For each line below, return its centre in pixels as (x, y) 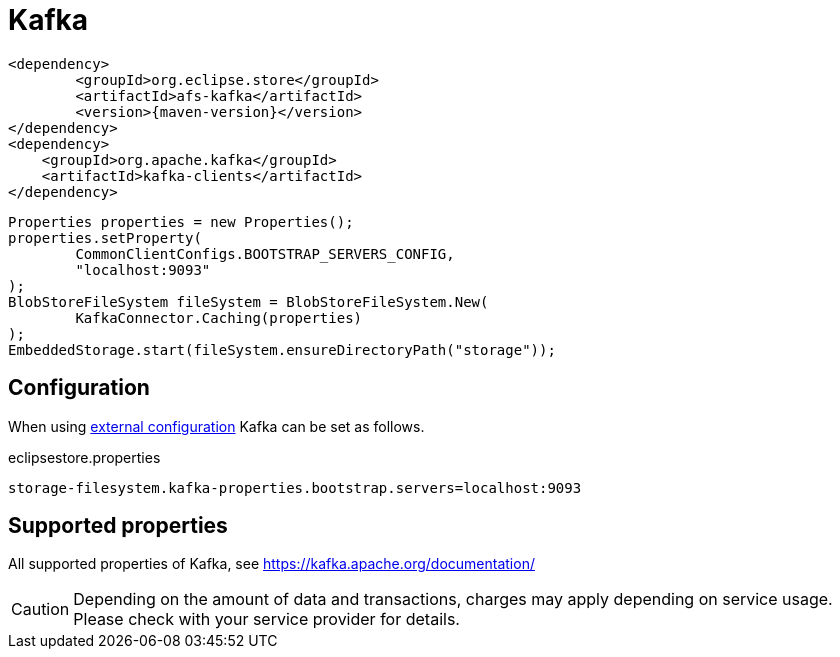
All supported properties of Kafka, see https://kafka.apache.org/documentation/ (271, 564)
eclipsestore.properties (84, 457)
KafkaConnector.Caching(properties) (219, 317)
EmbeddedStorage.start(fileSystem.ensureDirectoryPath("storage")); (282, 349)
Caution (40, 609)
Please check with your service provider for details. (266, 619)
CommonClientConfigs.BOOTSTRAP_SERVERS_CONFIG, (265, 253)
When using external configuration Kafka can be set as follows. (216, 426)
